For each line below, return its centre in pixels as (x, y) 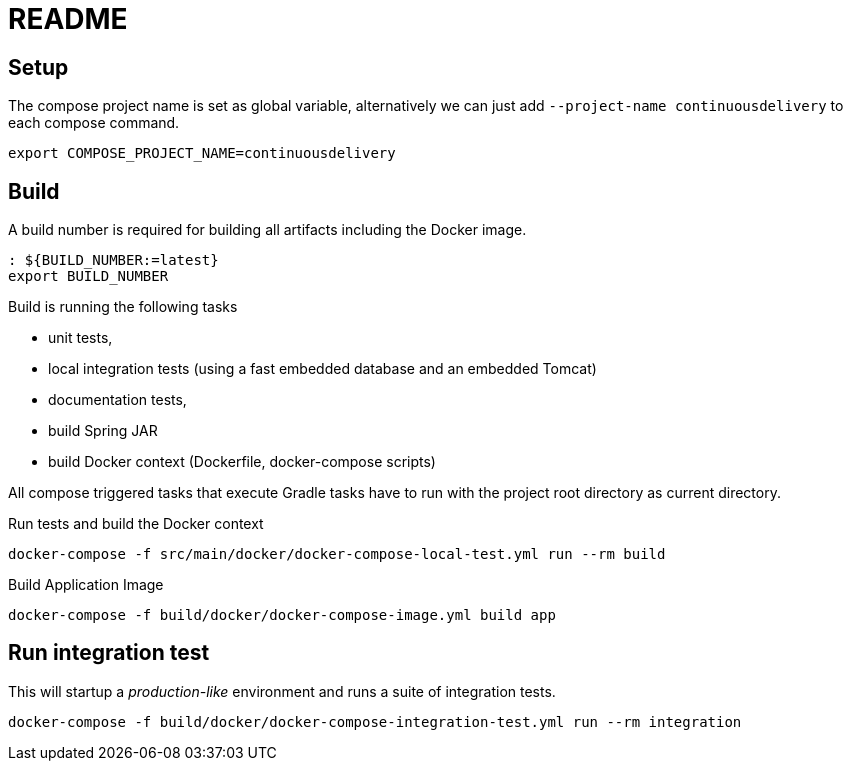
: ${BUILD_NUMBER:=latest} (113, 260)
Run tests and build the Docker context (136, 524)
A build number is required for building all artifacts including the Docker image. (267, 230)
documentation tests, (117, 400)
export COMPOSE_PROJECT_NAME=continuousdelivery (202, 153)
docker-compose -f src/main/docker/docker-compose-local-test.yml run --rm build (337, 554)
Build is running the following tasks (123, 307)
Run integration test (109, 653)
